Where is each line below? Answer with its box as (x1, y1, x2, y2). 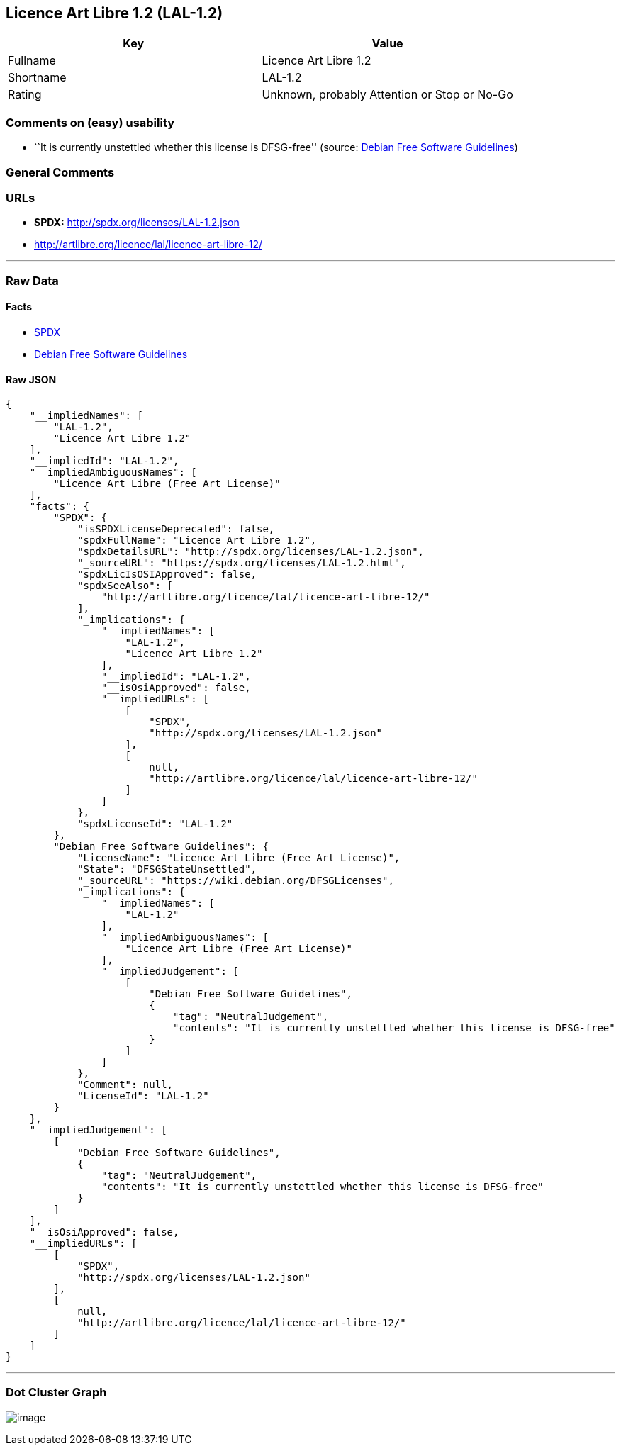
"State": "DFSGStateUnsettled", (77, 863, 257, 875)
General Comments (6, 164, 115, 179)
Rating (8, 87, 42, 102)
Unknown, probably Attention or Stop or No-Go (262, 87, 513, 102)
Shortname (8, 70, 67, 85)
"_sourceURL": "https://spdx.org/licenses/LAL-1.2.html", (77, 557, 406, 569)
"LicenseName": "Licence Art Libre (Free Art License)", (77, 852, 401, 864)
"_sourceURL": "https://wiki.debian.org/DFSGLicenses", (77, 875, 394, 887)
